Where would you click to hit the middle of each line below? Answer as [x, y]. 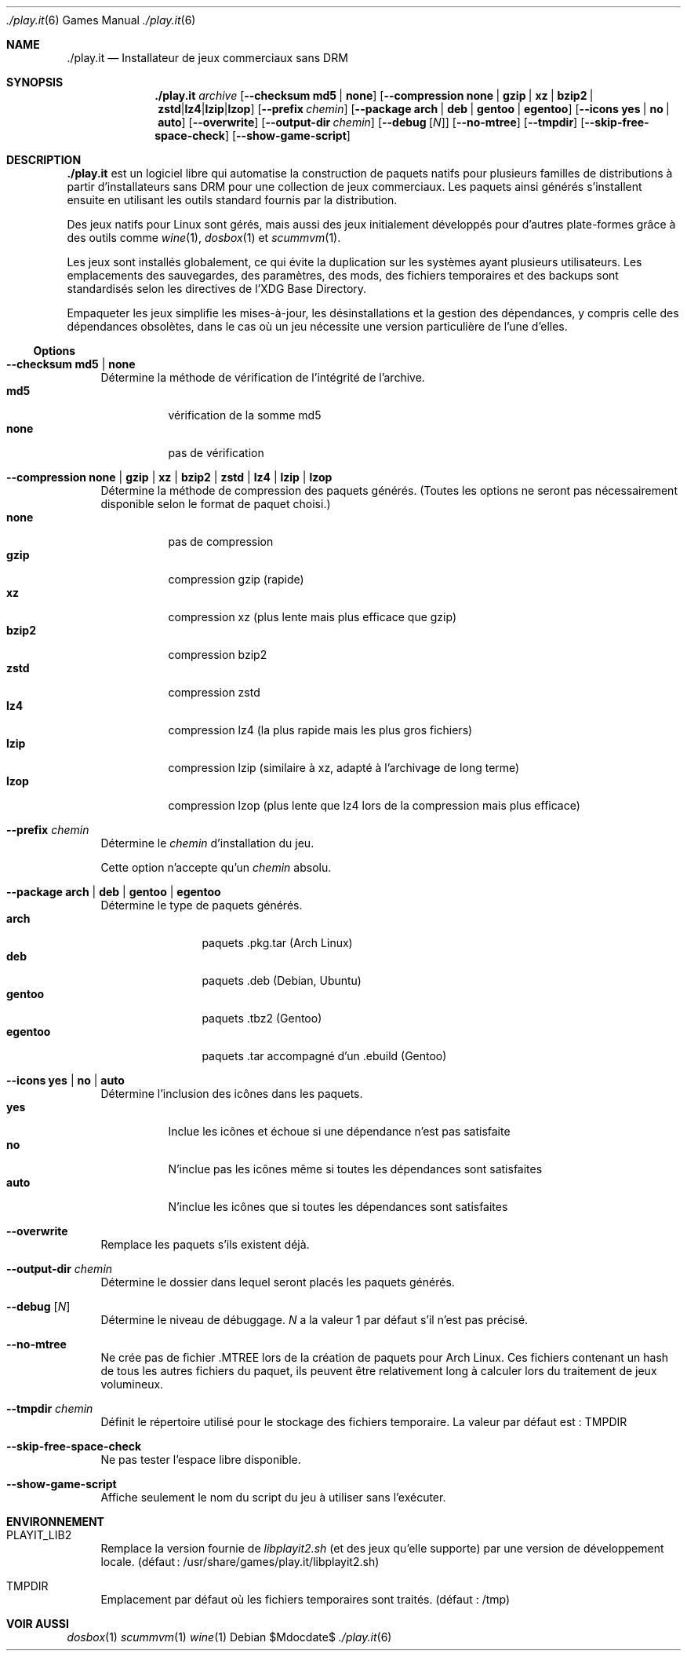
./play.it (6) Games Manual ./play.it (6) [101, 20]
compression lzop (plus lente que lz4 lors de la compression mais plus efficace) [374, 805]
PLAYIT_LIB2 [39, 1535]
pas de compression [221, 541]
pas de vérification [216, 453]
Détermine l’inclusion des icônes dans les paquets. [232, 1094]
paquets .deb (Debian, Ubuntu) [282, 980]
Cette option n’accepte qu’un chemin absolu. [216, 867]
